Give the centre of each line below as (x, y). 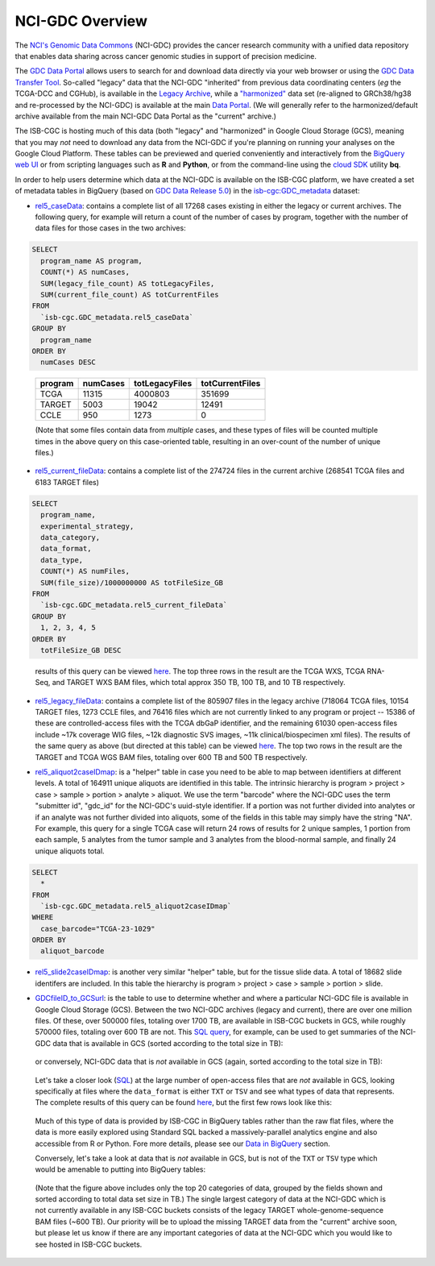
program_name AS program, (91, 261)
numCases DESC (68, 362)
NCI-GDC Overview (81, 21)
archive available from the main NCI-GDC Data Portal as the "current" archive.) (146, 116)
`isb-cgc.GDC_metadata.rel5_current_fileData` (134, 605)
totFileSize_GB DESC (81, 650)
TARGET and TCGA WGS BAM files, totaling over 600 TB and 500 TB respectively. (171, 757)
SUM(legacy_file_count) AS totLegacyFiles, (128, 283)
